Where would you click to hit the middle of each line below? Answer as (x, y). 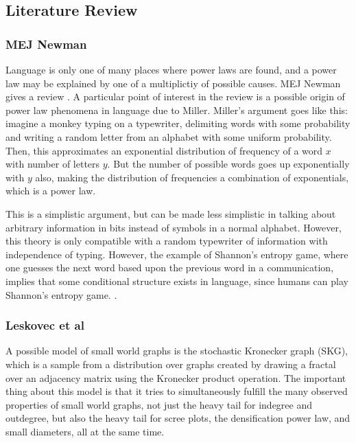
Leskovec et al (45, 325)
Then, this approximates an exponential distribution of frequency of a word (164, 150)
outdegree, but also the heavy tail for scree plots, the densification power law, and (178, 418)
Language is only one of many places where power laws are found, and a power (171, 69)
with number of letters (53, 164)
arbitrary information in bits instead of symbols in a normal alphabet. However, (174, 227)
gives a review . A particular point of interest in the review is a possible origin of (175, 96)
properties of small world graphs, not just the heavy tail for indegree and (159, 404)
